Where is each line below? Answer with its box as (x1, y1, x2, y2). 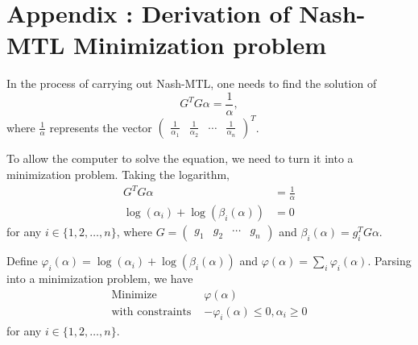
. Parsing (367, 252, 412, 269)
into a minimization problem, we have (6, 270, 193, 287)
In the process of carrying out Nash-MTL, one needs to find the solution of (6, 75, 377, 92)
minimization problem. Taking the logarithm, (6, 166, 230, 183)
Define (6, 252, 38, 269)
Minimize (111, 289, 157, 301)
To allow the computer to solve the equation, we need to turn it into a (6, 150, 354, 167)
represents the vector (49, 118, 152, 135)
